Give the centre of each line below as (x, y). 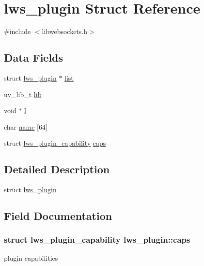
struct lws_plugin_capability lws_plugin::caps (97, 240)
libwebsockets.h (65, 31)
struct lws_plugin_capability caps (55, 143)
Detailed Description (57, 169)
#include (17, 31)
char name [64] (26, 126)
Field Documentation (58, 216)
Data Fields (34, 58)
